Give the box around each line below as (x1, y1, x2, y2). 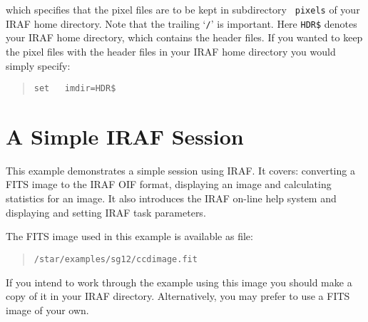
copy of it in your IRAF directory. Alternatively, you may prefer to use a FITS (6, 289, 350, 303)
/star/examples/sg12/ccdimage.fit (34, 254, 198, 264)
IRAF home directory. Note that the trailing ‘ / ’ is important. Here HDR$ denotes (6, 16, 357, 31)
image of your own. (6, 302, 89, 317)
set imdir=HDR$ (34, 83, 116, 94)
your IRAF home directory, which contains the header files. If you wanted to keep (6, 30, 363, 45)
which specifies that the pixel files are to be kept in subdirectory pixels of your (6, 2, 360, 16)
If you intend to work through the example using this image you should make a (6, 274, 352, 289)
